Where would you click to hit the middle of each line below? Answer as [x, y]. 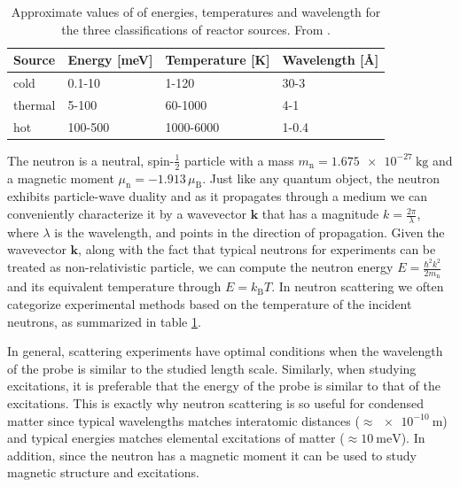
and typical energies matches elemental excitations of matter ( [176, 438]
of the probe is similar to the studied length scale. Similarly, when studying [212, 368]
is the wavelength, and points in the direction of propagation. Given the [249, 232]
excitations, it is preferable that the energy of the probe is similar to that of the [224, 386]
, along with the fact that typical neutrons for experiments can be [257, 249]
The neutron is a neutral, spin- [91, 160]
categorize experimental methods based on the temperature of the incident [210, 303]
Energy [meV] [110, 60]
